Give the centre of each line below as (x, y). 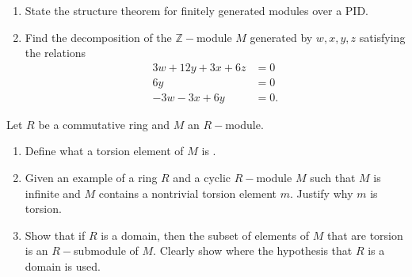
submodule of (106, 250)
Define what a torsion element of (104, 151)
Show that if (55, 235)
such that (333, 178)
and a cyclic (202, 178)
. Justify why (321, 193)
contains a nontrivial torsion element (187, 193)
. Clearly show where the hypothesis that (253, 250)
